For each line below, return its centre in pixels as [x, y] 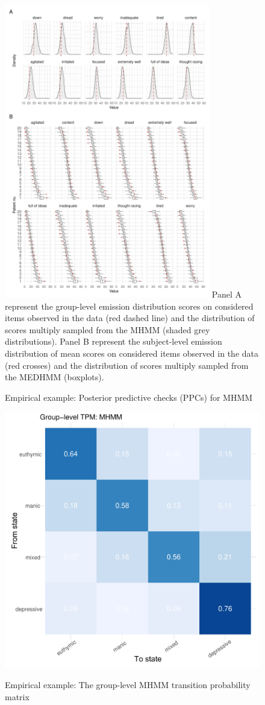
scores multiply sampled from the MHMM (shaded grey [108, 329]
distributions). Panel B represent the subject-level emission [114, 341]
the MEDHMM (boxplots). [55, 377]
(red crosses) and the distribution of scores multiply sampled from [127, 365]
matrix [17, 696]
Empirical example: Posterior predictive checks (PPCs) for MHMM [129, 397]
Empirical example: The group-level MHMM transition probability [128, 685]
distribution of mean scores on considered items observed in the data [132, 353]
